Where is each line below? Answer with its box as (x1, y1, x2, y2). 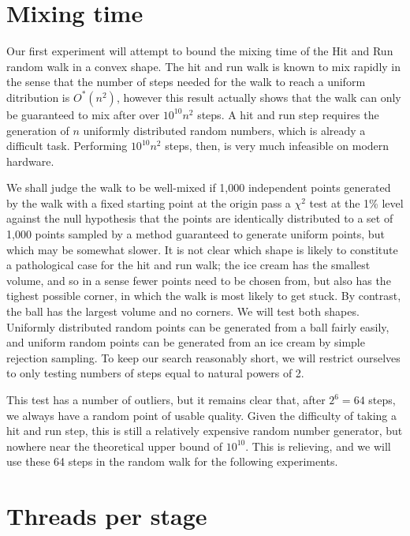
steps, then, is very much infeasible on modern (165, 137, 389, 154)
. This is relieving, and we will (245, 437, 391, 454)
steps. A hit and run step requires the (197, 106, 379, 122)
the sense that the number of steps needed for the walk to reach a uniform (6, 73, 366, 90)
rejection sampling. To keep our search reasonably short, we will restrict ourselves (6, 349, 401, 365)
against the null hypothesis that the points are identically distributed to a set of (6, 210, 393, 227)
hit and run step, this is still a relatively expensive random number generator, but (6, 422, 403, 439)
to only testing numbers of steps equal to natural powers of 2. (6, 365, 304, 381)
